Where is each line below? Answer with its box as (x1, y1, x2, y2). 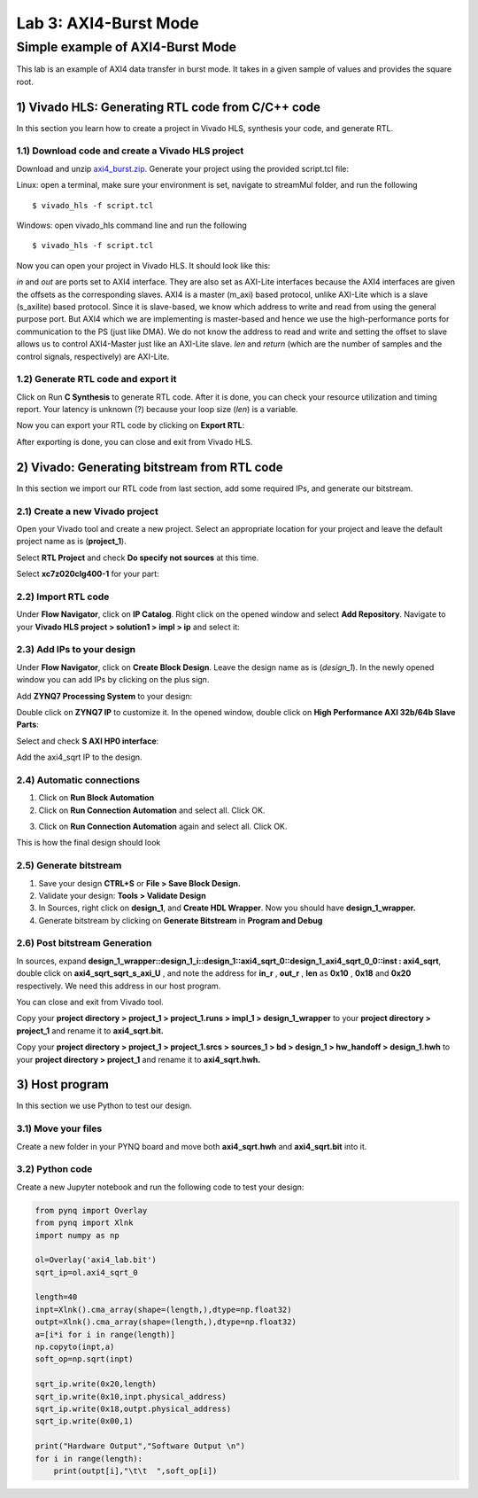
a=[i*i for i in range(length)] (35, 1330, 176, 1339)
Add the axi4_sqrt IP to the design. (16, 752, 143, 762)
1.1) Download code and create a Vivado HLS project (16, 144, 244, 157)
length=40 (35, 1292, 78, 1302)
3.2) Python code (16, 1163, 93, 1175)
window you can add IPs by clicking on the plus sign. (16, 675, 210, 685)
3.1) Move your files (16, 1122, 103, 1135)
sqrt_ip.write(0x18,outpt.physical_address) (35, 1403, 232, 1414)
